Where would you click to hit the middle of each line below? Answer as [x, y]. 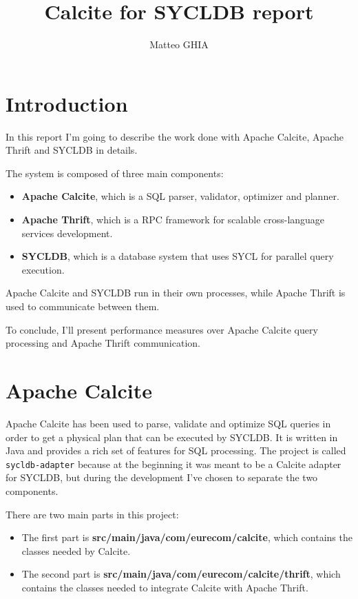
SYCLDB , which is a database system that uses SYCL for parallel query [178, 256]
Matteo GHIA [179, 44]
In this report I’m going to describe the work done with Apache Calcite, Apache [175, 136]
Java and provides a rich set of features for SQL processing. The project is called [176, 450]
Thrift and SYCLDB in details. [72, 150]
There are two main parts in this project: [92, 514]
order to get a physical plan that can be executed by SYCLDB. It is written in [172, 437]
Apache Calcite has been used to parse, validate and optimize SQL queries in [168, 423]
